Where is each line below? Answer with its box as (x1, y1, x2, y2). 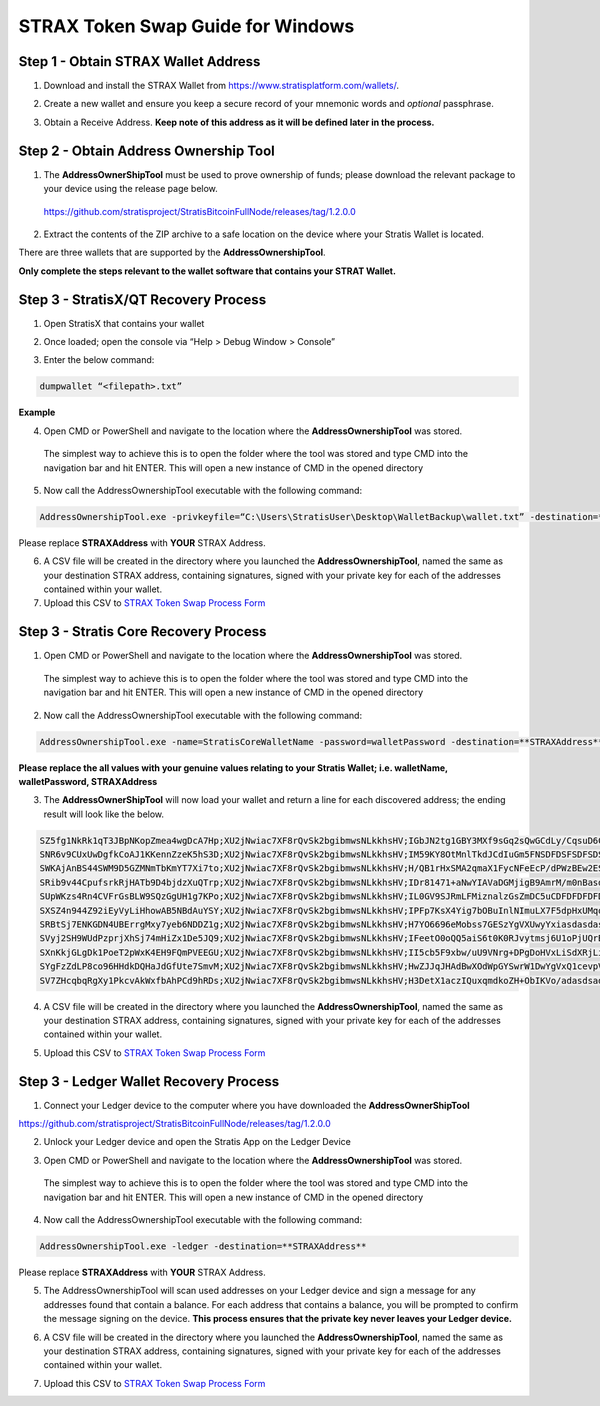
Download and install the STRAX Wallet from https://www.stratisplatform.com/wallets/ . (43, 80, 400, 92)
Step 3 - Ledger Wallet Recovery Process (18, 1073, 280, 1090)
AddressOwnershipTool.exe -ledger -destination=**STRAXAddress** (39, 1240, 367, 1252)
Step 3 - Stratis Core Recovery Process (18, 623, 267, 640)
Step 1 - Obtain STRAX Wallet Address (18, 53, 261, 70)
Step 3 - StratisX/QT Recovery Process (18, 291, 267, 308)
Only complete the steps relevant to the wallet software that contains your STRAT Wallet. (18, 265, 397, 277)
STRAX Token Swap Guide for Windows (18, 15, 355, 37)
